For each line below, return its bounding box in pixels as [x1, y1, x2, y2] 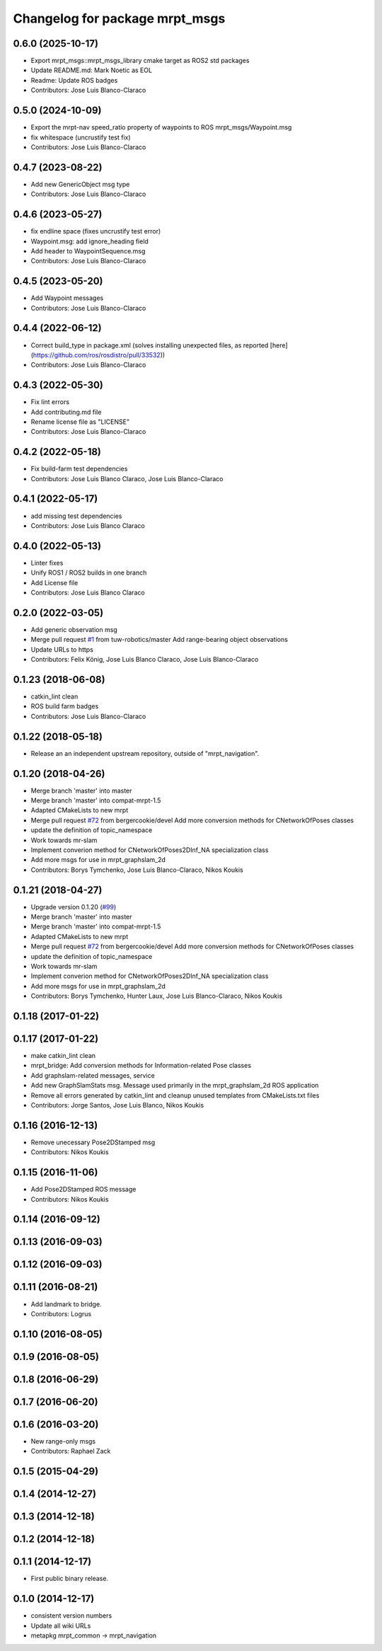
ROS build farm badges [30, 702, 99, 711]
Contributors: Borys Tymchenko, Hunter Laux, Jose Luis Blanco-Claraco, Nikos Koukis [30, 991, 283, 1001]
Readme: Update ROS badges [30, 76, 118, 84]
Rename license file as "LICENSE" [30, 418, 130, 426]
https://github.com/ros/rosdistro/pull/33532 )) [33, 350, 166, 359]
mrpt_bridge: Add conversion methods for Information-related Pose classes [30, 1062, 251, 1070]
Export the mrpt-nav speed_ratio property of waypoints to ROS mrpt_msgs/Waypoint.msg [30, 123, 292, 132]
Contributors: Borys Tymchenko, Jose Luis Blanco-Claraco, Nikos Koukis [30, 865, 243, 874]
